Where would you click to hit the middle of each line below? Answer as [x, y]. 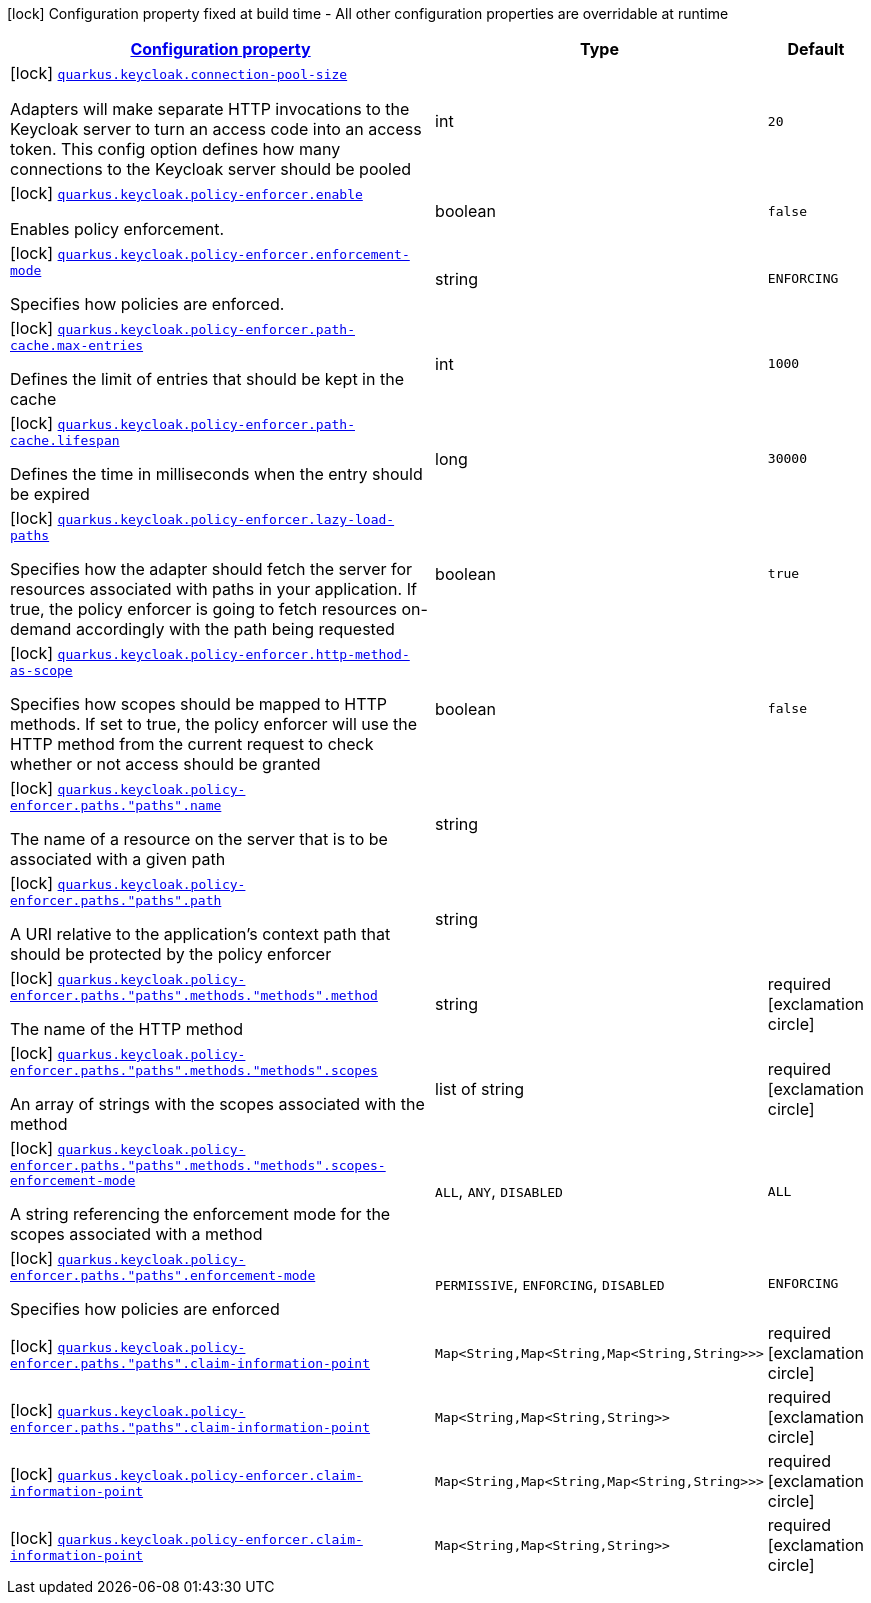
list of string [480, 1088]
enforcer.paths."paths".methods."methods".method [194, 995]
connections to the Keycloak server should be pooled [211, 169]
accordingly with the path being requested [235, 629]
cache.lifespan [65, 440]
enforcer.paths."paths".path [116, 900]
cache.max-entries [77, 345]
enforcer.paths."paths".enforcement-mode [163, 1275]
